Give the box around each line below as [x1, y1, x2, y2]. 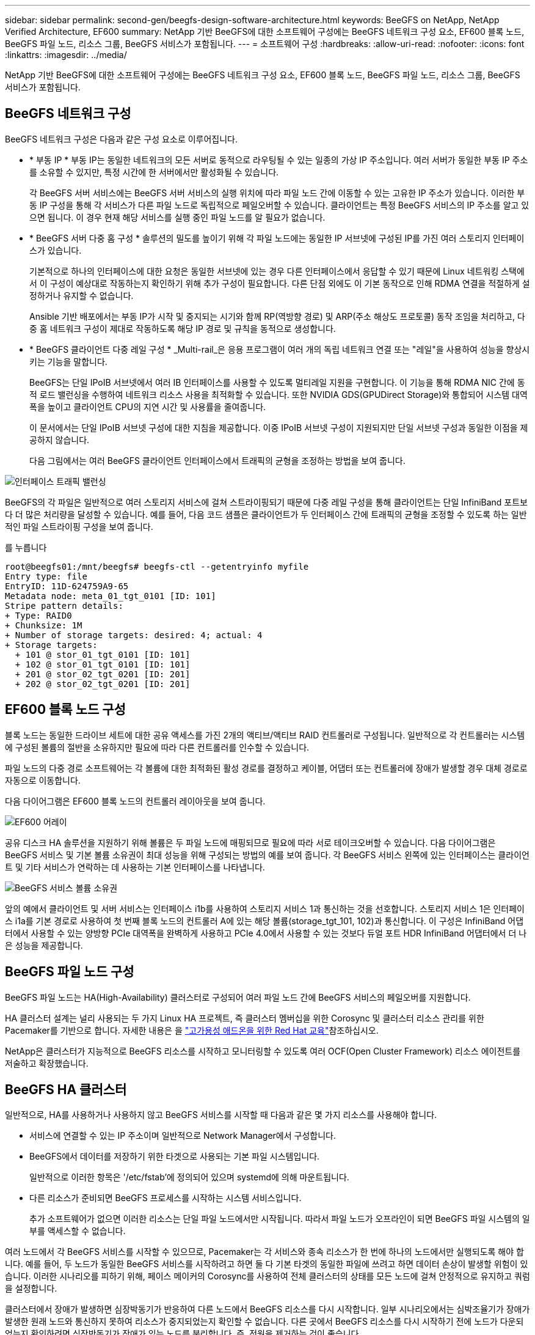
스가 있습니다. [29, 245, 82, 256]
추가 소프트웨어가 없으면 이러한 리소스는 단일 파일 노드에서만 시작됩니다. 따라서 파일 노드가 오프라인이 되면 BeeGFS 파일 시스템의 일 [29, 1213, 530, 1224]
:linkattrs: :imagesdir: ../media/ [5, 50, 127, 60]
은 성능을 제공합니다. [5, 940, 83, 951]
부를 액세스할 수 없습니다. [29, 1226, 126, 1237]
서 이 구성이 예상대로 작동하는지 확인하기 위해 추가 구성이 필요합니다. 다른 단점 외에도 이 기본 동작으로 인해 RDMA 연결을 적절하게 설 [29, 278, 530, 289]
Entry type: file [5, 571, 87, 581]
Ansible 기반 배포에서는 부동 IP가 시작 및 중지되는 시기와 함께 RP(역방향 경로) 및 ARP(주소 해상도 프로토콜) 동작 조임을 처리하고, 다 [29, 311, 525, 322]
